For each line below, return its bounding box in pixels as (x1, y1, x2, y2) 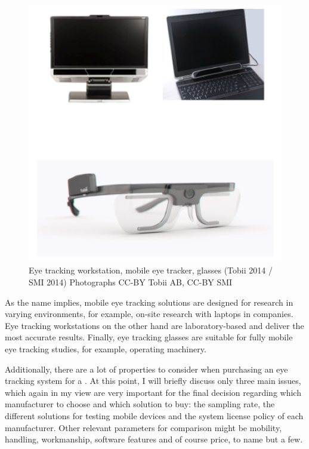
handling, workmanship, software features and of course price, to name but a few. (5, 433, 303, 445)
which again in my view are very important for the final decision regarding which (5, 386, 301, 398)
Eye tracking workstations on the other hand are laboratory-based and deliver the (5, 319, 304, 331)
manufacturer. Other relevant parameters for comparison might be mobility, (5, 421, 282, 433)
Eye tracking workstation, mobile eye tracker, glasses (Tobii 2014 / (29, 264, 273, 276)
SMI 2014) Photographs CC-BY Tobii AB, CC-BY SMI (29, 276, 233, 288)
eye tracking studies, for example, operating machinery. (5, 342, 206, 355)
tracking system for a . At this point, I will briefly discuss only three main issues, (5, 374, 301, 387)
